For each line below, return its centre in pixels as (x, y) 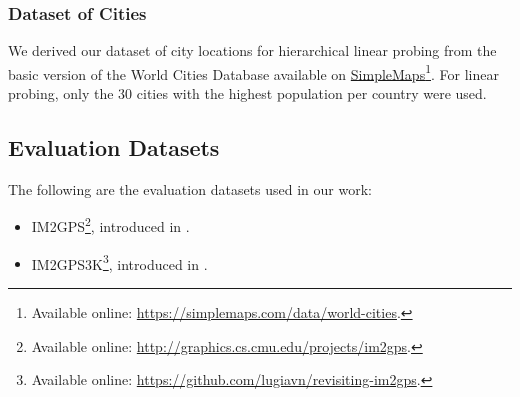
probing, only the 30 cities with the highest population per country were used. (247, 93)
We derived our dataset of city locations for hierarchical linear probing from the (252, 50)
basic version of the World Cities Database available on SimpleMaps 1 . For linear (253, 72)
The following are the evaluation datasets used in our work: (190, 188)
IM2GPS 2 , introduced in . (110, 225)
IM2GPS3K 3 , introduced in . (119, 262)
